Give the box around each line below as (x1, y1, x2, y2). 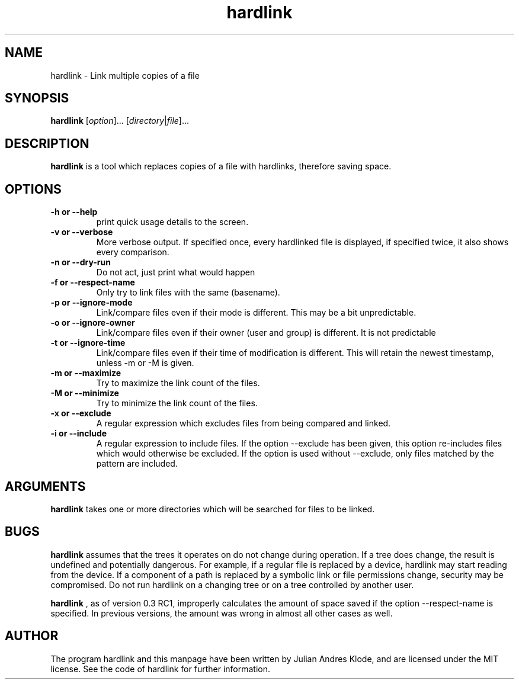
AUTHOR (5, 628, 59, 644)
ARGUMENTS (5, 479, 86, 494)
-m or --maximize (50, 368, 121, 378)
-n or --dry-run (50, 257, 111, 268)
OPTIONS (5, 181, 62, 197)
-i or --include (50, 428, 107, 439)
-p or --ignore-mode (50, 297, 133, 308)
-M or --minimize (50, 388, 119, 399)
